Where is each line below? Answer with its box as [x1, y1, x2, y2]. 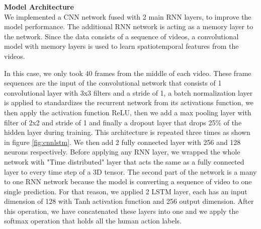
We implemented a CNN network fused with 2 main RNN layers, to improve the [4, 11, 251, 22]
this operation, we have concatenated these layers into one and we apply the [4, 205, 239, 216]
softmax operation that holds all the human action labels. [4, 215, 182, 226]
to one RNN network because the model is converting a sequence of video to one [4, 176, 252, 187]
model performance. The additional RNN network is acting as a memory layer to [4, 21, 253, 32]
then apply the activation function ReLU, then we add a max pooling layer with [4, 107, 251, 117]
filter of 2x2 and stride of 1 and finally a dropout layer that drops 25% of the [4, 117, 242, 127]
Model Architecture [4, 2, 74, 12]
